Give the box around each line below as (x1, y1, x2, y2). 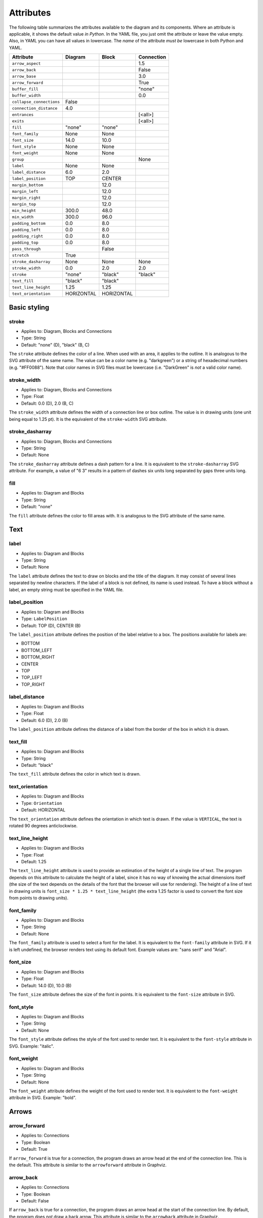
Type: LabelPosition (21, 616, 68, 622)
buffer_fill (12, 86, 38, 92)
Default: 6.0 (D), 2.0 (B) (21, 717, 68, 723)
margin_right (12, 195, 41, 200)
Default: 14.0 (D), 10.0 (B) (21, 982, 72, 989)
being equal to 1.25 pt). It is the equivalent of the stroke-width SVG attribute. (9, 416, 168, 422)
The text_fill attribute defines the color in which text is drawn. (9, 771, 141, 777)
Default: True (21, 1146, 48, 1152)
